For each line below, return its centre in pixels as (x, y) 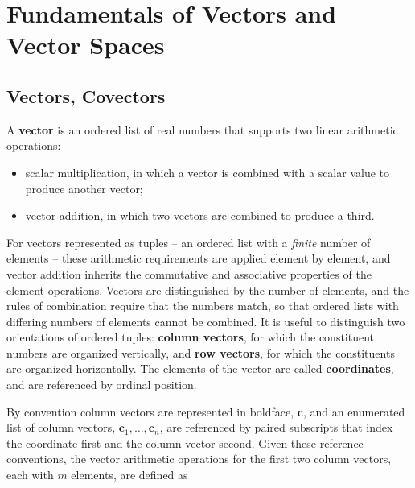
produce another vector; (84, 188)
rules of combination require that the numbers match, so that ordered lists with (203, 306)
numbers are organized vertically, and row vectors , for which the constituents (201, 352)
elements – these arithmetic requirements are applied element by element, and (199, 258)
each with (30, 475)
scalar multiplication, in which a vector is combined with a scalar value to (207, 172)
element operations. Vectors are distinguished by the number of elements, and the (208, 289)
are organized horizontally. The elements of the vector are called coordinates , (200, 368)
